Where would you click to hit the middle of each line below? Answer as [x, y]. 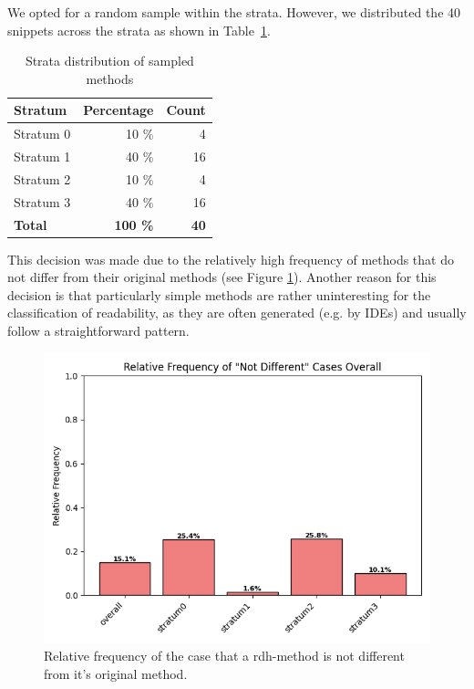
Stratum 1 [42, 157]
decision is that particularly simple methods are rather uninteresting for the [219, 294]
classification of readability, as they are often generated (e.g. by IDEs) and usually [237, 313]
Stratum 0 [42, 134]
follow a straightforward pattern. [98, 331]
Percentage [118, 110]
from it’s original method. [116, 673]
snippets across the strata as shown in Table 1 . [139, 30]
